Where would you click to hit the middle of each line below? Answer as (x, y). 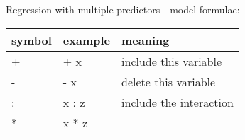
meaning (146, 40)
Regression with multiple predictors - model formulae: (123, 9)
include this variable (172, 61)
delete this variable (169, 81)
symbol (32, 40)
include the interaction (178, 102)
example (87, 40)
